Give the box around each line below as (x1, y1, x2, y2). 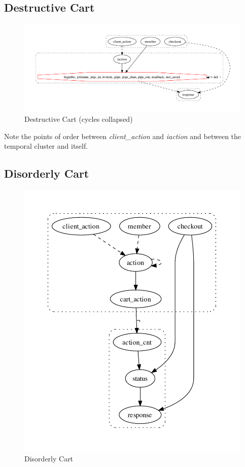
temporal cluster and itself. (4, 141, 88, 151)
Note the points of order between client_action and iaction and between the (4, 130, 241, 141)
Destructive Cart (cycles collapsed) (24, 114, 133, 124)
